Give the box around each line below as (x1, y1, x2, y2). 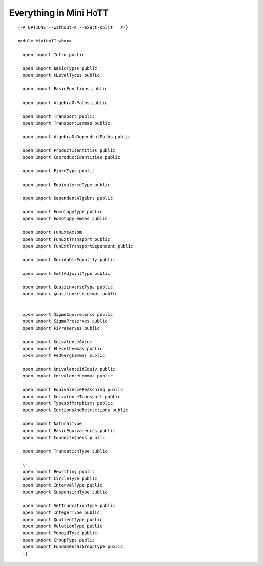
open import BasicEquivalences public (22, 428, 115, 433)
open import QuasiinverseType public (22, 284, 113, 290)
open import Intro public (22, 52, 85, 58)
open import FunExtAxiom (22, 230, 82, 235)
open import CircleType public (22, 476, 97, 481)
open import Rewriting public (22, 469, 95, 474)
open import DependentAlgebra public (22, 195, 113, 201)
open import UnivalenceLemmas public (22, 373, 113, 378)
